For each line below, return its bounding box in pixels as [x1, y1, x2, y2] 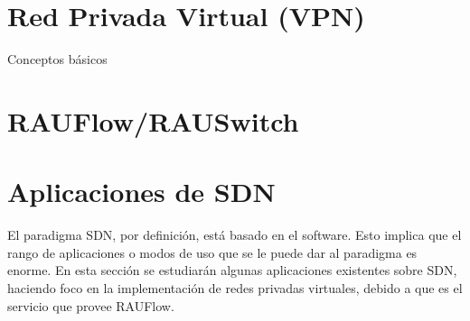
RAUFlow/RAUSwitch [7, 102, 299, 139]
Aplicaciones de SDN [7, 173, 276, 210]
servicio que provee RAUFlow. [7, 296, 174, 315]
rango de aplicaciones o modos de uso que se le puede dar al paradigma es [7, 243, 418, 261]
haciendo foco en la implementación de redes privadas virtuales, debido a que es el [7, 279, 463, 297]
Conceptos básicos [7, 50, 108, 69]
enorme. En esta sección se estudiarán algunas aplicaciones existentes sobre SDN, [7, 261, 457, 280]
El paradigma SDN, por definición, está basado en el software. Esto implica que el [7, 225, 462, 244]
